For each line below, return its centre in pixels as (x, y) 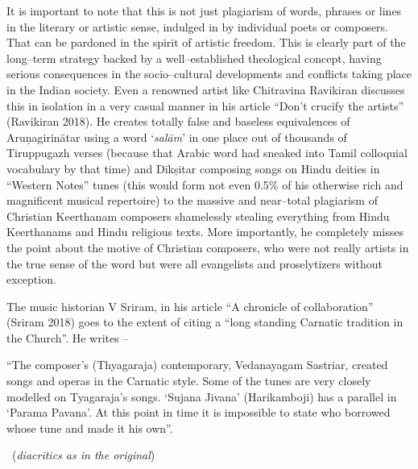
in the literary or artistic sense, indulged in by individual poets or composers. (198, 26)
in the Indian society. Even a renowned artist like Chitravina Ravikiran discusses (206, 89)
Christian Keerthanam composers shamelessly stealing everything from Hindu (198, 216)
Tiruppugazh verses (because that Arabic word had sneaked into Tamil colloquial (207, 153)
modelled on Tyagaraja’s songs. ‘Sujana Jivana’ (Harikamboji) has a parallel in (202, 396)
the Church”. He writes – (68, 337)
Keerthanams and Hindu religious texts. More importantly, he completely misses (205, 232)
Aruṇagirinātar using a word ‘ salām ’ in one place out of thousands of (177, 137)
